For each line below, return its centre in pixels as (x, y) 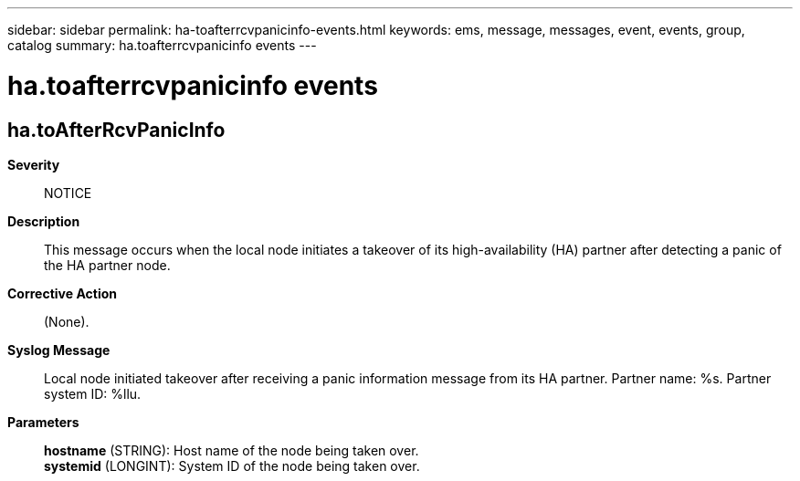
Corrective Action (62, 293)
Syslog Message (59, 350)
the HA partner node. (107, 265)
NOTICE (68, 193)
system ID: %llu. (93, 393)
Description (44, 221)
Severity (34, 164)
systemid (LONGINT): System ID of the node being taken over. (232, 465)
